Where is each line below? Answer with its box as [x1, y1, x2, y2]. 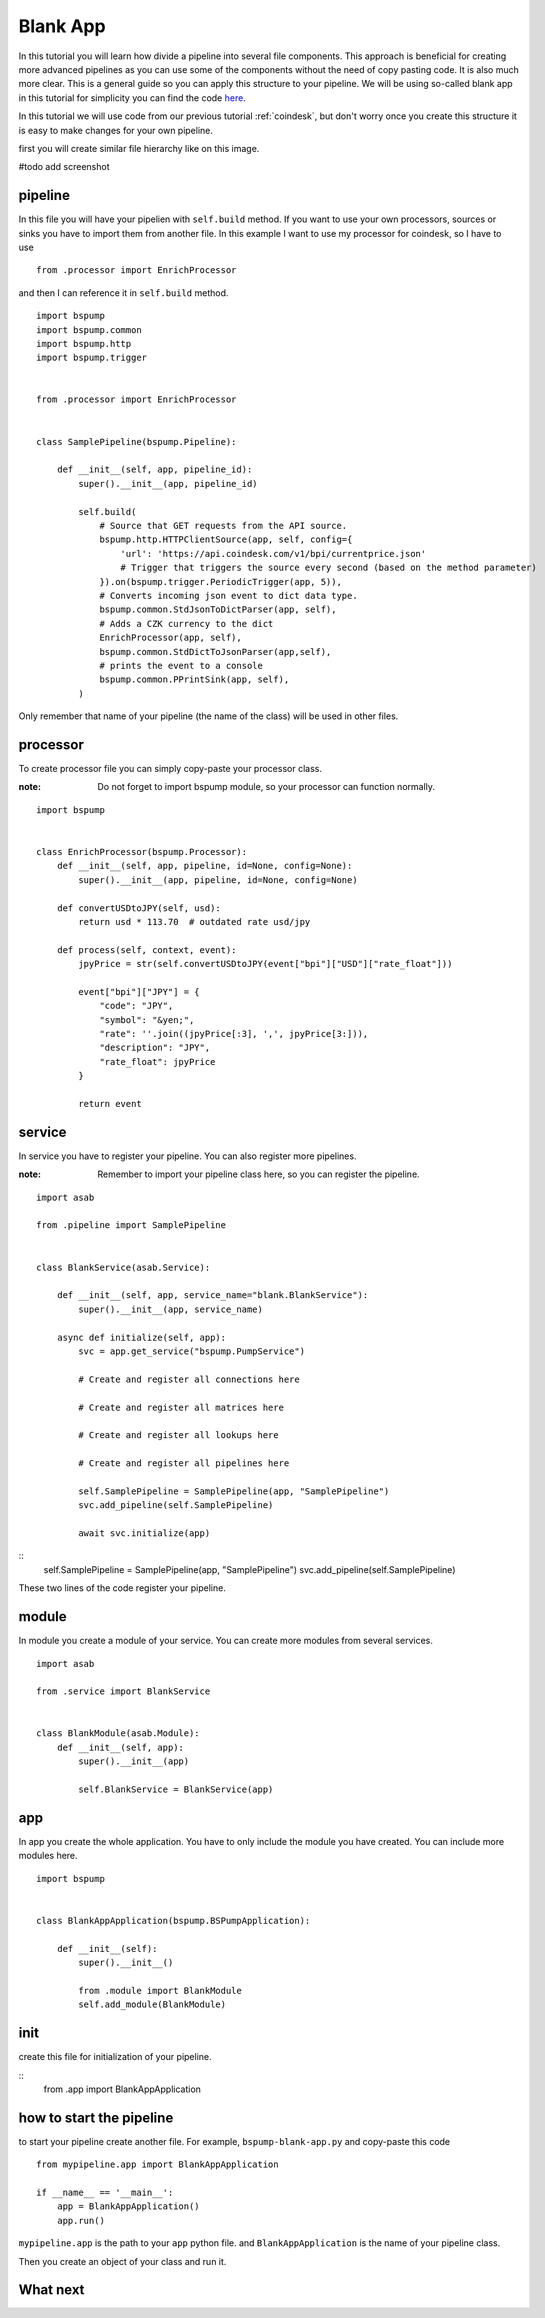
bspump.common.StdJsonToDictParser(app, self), [99, 604, 337, 615]
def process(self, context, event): [56, 944, 237, 955]
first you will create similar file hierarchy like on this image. [18, 142, 260, 154]
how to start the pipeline [18, 2109, 174, 2126]
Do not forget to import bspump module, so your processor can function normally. [97, 781, 435, 793]
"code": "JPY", [99, 1000, 174, 1012]
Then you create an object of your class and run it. [18, 2255, 227, 2267]
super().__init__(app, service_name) [78, 1303, 264, 1315]
